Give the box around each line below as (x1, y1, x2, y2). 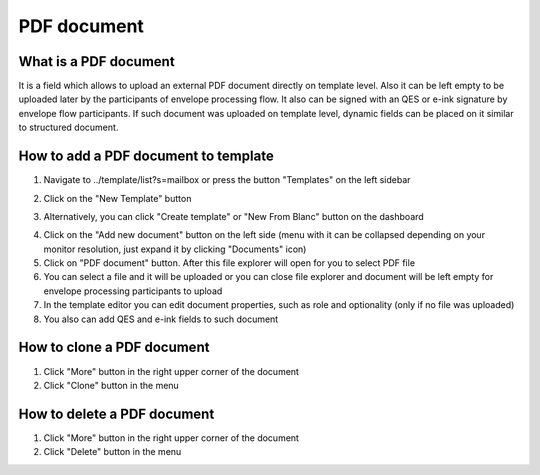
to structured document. (18, 121, 119, 134)
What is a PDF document (18, 53, 175, 70)
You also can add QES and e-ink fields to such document (43, 313, 279, 325)
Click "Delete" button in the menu (43, 446, 182, 458)
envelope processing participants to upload (43, 285, 223, 297)
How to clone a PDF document (18, 339, 210, 356)
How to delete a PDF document (18, 405, 215, 422)
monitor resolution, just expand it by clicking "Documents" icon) (43, 243, 307, 255)
